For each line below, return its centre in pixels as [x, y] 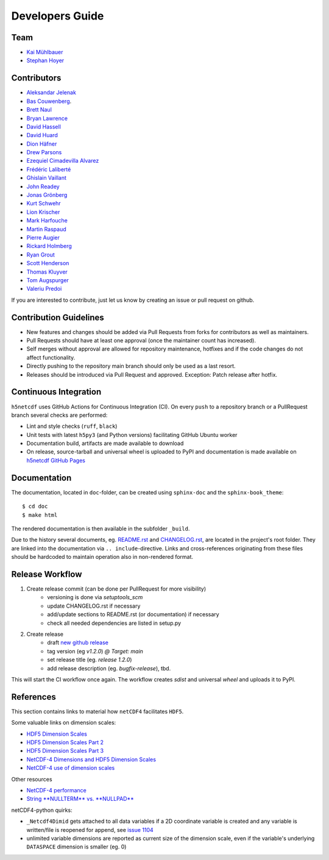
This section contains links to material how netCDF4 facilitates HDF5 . [97, 711]
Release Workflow [47, 574]
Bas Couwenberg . [49, 101]
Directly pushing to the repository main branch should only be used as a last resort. [131, 366]
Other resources [32, 779]
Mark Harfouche [47, 221]
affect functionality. [51, 357]
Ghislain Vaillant [47, 178]
